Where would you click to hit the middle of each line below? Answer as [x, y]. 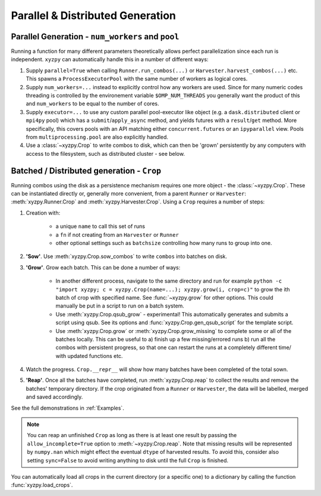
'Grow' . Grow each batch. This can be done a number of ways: [103, 267]
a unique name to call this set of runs [100, 227]
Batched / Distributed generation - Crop [86, 170]
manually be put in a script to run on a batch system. [120, 306]
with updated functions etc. [89, 356]
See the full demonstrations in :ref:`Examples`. [67, 408]
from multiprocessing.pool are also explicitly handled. [97, 137]
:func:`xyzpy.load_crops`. [42, 485]
